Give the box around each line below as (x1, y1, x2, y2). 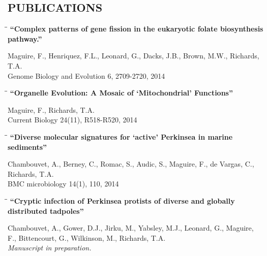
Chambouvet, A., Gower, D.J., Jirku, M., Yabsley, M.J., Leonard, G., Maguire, (8, 222, 254, 233)
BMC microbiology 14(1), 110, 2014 (8, 178, 119, 189)
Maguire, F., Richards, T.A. (8, 104, 95, 115)
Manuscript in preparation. (8, 242, 92, 253)
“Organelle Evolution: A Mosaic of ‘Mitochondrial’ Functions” (10, 87, 233, 98)
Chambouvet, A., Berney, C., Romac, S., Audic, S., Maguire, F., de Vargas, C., (8, 158, 254, 169)
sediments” (8, 141, 47, 152)
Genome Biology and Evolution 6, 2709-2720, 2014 (8, 70, 165, 81)
